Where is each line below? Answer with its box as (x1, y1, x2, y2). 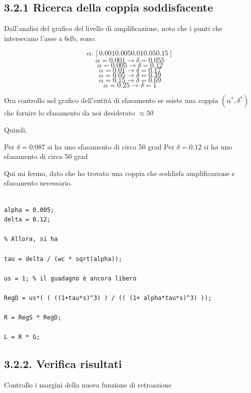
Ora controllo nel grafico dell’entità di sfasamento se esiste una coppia (4, 95, 218, 105)
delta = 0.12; (4, 216, 51, 223)
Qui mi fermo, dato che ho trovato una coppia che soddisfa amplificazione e (4, 167, 235, 178)
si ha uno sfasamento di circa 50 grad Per (47, 141, 174, 151)
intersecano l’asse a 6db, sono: (4, 32, 96, 43)
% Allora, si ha (4, 235, 58, 243)
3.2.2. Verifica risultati (4, 356, 122, 371)
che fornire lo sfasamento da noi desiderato (4, 107, 135, 118)
